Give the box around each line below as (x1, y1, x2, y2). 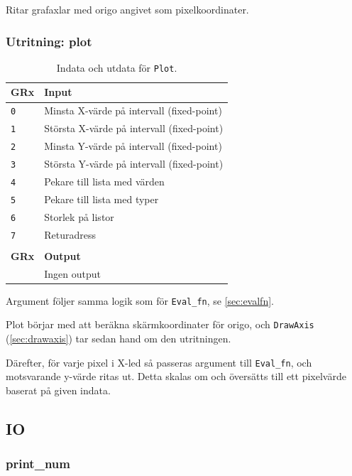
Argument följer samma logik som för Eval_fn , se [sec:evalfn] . (6, 293, 274, 308)
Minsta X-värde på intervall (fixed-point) (44, 103, 222, 118)
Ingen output (44, 266, 101, 281)
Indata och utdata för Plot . (56, 60, 177, 75)
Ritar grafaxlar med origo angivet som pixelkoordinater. (6, 2, 249, 16)
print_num (6, 455, 70, 472)
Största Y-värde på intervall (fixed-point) (44, 156, 224, 171)
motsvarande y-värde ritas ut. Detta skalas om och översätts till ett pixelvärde (6, 369, 346, 384)
